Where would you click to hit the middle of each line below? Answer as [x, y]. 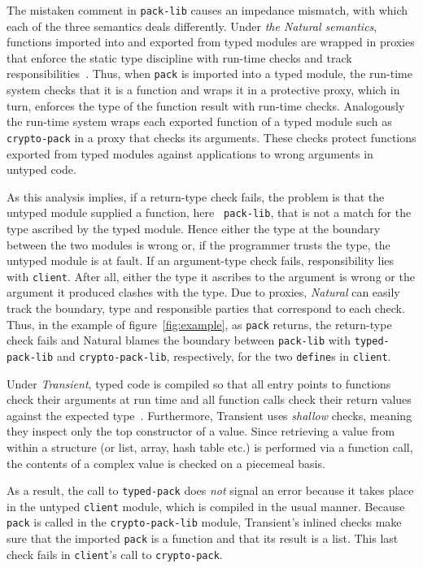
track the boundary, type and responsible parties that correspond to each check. [206, 308]
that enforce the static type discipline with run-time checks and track [179, 57]
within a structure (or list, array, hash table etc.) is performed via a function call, [210, 447]
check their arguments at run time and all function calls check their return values [209, 399]
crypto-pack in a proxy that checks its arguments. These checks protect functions [211, 137]
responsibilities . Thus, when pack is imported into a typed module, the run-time [209, 74]
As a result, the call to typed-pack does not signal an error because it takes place [210, 490]
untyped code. [41, 169]
